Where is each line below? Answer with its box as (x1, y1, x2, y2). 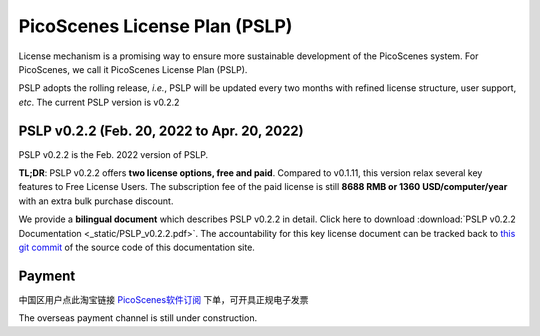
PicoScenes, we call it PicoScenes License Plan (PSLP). (18, 63, 248, 75)
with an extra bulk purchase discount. (18, 195, 174, 207)
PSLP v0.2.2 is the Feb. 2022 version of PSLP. (18, 148, 209, 160)
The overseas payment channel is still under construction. (18, 312, 258, 324)
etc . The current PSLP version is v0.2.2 (18, 96, 180, 108)
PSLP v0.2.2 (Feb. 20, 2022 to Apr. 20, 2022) (18, 122, 304, 139)
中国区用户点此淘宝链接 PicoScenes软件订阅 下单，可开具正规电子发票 (18, 293, 309, 305)
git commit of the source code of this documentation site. (18, 241, 255, 253)
